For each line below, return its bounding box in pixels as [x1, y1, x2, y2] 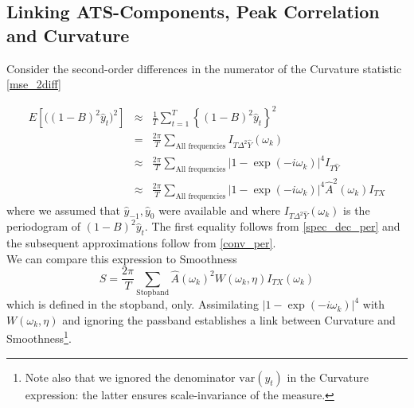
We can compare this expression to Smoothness [6, 250, 237, 266]
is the [343, 201, 370, 218]
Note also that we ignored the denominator [25, 368, 236, 385]
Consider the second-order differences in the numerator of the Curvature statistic [6, 60, 402, 76]
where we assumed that [6, 201, 120, 218]
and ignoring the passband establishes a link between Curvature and [62, 311, 396, 328]
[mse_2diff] [6, 76, 61, 92]
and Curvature [6, 22, 130, 47]
